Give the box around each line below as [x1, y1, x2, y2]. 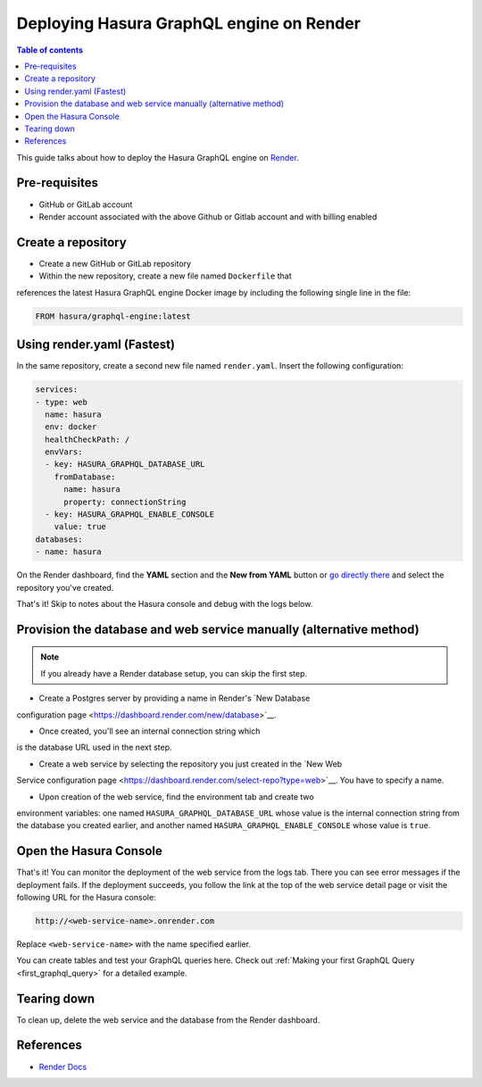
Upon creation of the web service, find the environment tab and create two [38, 791, 314, 802]
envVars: [45, 447, 83, 457]
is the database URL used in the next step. [16, 742, 173, 753]
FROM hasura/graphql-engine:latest [35, 311, 191, 321]
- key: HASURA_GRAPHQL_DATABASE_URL [45, 460, 205, 469]
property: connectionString [63, 496, 187, 507]
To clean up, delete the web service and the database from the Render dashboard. [16, 1014, 320, 1025]
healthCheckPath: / [45, 434, 130, 444]
